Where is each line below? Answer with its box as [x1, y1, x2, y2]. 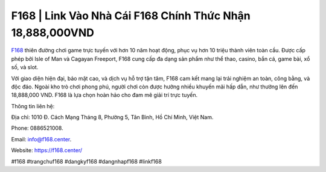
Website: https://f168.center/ [11, 147, 83, 154]
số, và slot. [11, 64, 39, 71]
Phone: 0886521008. [11, 124, 63, 132]
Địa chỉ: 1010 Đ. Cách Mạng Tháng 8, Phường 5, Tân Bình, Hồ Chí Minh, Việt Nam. [11, 114, 214, 121]
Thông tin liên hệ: [11, 102, 55, 109]
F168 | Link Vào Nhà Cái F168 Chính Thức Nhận [11, 9, 251, 22]
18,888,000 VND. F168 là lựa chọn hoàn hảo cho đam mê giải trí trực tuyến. [11, 91, 198, 99]
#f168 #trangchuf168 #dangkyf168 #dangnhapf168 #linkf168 [11, 158, 162, 165]
